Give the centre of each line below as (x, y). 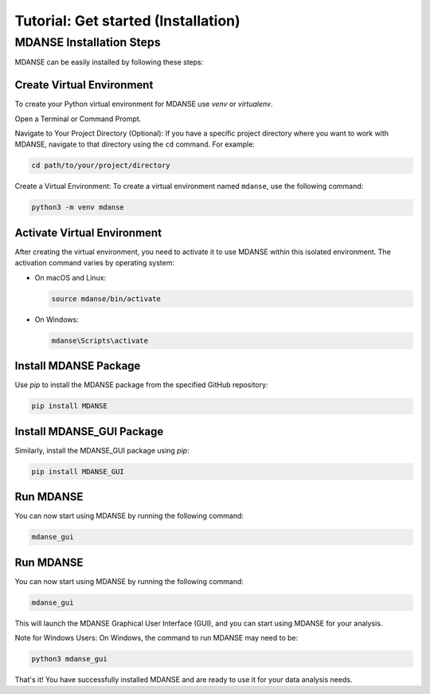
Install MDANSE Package (78, 366)
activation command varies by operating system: (95, 263)
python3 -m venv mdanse (78, 208)
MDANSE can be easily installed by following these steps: (109, 62)
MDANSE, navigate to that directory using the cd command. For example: (135, 144)
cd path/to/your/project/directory (101, 166)
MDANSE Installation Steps (88, 42)
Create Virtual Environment (84, 85)
